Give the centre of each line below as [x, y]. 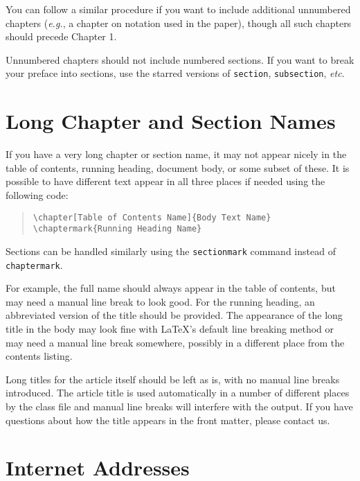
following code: [37, 194]
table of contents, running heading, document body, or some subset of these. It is [178, 167]
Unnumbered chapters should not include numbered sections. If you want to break [180, 59]
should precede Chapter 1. [61, 36]
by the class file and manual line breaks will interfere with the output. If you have [179, 406]
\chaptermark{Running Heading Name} [117, 229]
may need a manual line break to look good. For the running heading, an [160, 301]
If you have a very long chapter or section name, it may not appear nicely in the [176, 154]
